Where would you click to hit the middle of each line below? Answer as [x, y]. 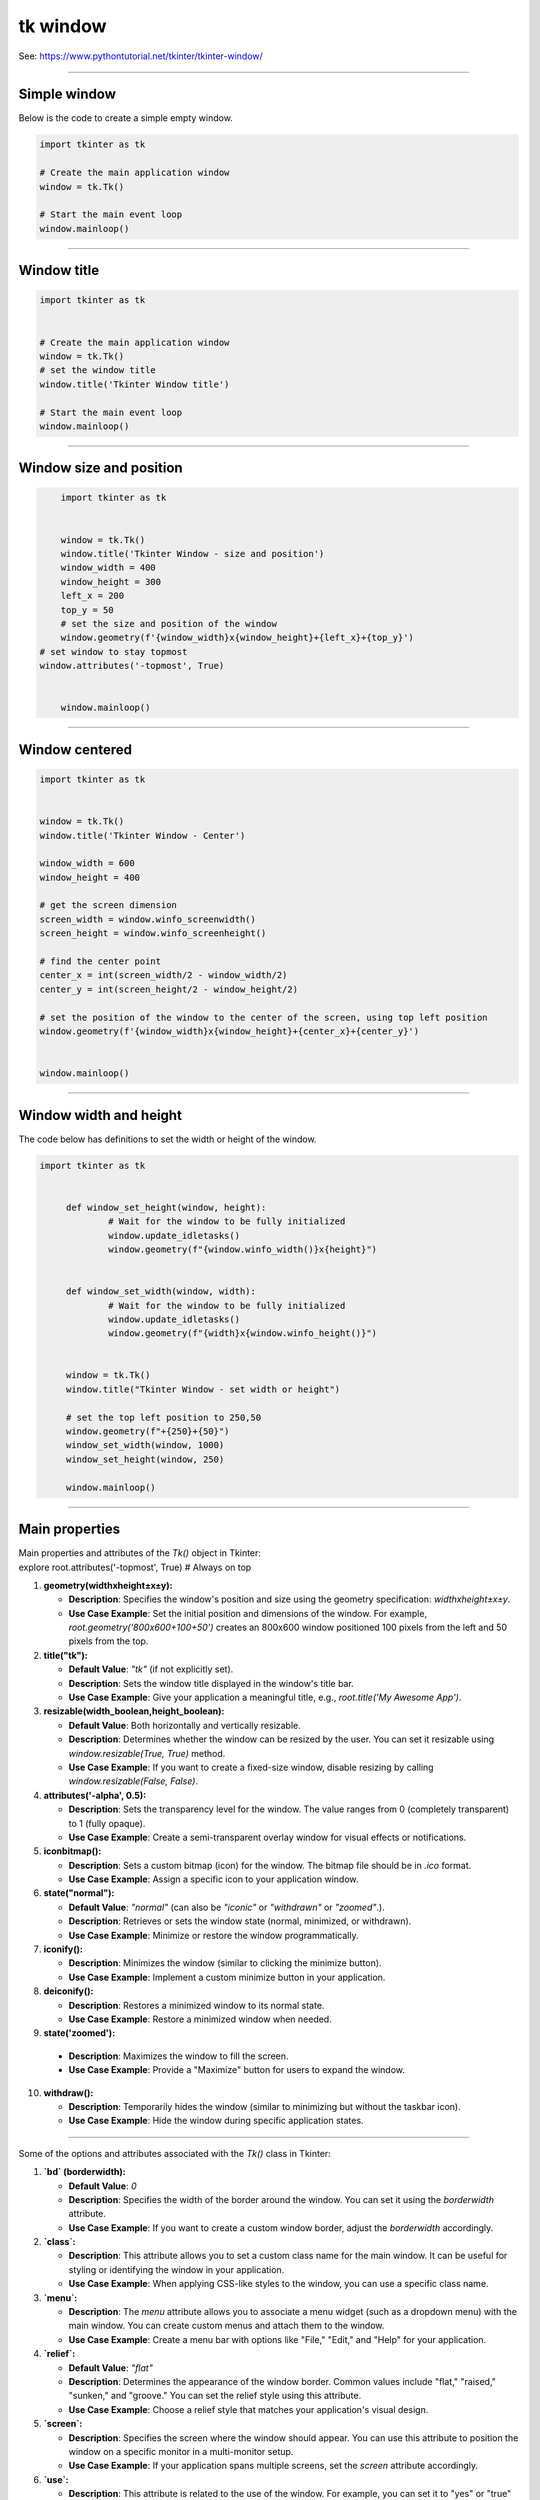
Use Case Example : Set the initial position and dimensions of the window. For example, [248, 1613]
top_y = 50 [87, 609]
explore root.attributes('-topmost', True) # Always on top [135, 1567]
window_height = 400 [89, 877]
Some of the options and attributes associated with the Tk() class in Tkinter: [175, 2153]
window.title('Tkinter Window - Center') [142, 835]
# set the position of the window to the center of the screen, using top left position [264, 1017]
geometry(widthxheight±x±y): [108, 1585]
